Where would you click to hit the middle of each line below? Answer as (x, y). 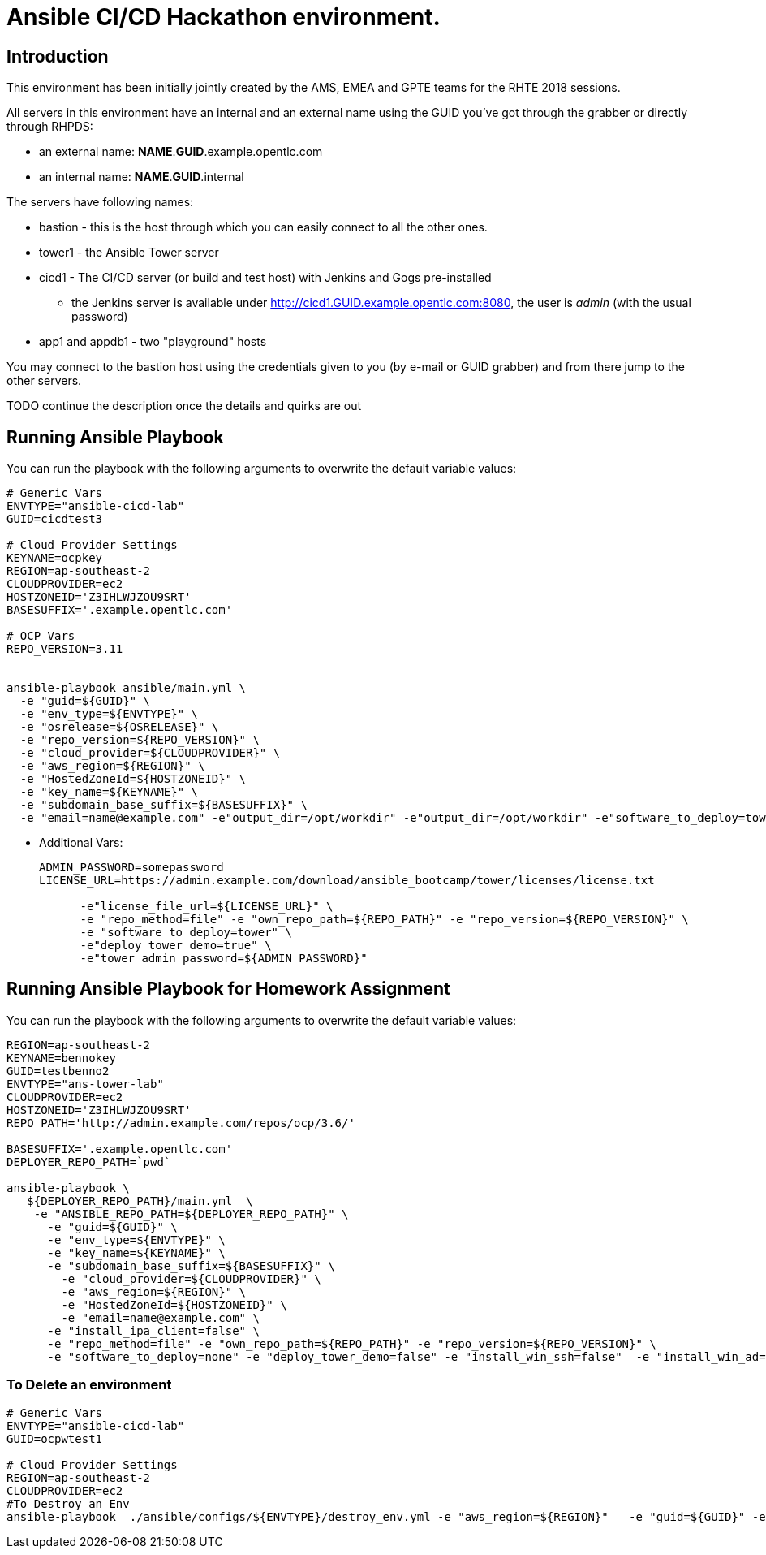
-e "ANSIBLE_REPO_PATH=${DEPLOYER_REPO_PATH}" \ (191, 1214)
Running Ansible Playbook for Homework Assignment (228, 989)
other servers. (44, 381)
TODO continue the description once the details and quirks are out (184, 406)
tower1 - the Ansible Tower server (129, 253)
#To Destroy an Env (68, 1503)
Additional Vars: (81, 843)
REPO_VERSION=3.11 (65, 649)
